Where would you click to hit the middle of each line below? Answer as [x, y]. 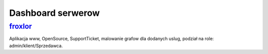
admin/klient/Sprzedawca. [36, 46]
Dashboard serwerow [55, 13]
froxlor [21, 26]
